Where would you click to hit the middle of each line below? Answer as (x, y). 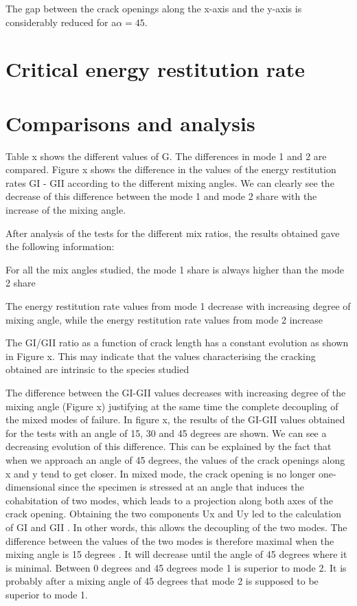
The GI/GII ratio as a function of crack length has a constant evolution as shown (177, 343)
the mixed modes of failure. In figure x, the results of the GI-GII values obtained (175, 419)
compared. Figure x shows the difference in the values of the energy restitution (171, 169)
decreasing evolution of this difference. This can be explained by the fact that (169, 446)
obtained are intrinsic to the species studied (97, 369)
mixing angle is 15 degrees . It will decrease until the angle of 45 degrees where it (176, 554)
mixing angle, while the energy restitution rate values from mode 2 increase (164, 319)
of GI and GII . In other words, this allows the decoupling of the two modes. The (176, 527)
